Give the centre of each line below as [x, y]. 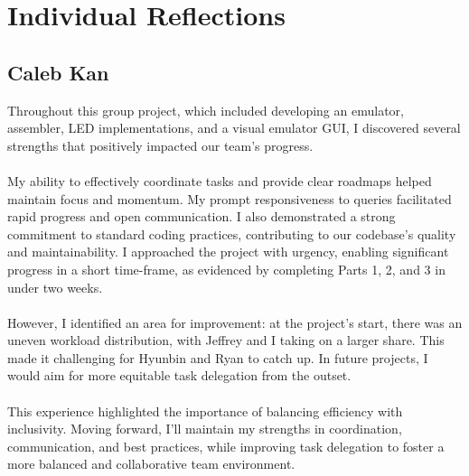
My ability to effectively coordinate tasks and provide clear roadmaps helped [220, 180]
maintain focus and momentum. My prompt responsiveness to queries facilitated [230, 198]
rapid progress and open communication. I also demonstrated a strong [202, 216]
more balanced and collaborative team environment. [151, 464]
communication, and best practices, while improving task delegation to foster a [226, 446]
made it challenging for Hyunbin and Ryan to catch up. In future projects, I [218, 357]
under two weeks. [55, 287]
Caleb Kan [58, 72]
